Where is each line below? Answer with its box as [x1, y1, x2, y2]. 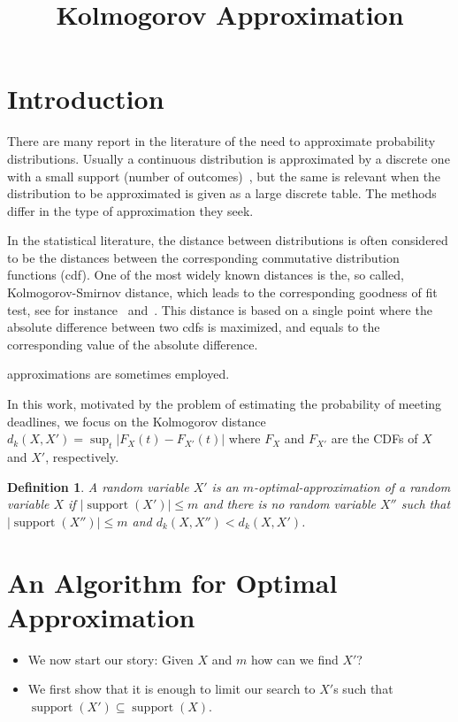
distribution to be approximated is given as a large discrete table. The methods [7, 184, 437, 203]
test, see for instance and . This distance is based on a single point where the [7, 300, 432, 319]
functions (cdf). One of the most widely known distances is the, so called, [7, 265, 404, 284]
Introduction [7, 81, 164, 117]
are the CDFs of [331, 429, 418, 448]
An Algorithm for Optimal [7, 564, 338, 600]
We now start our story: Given [27, 649, 194, 668]
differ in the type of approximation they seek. [7, 201, 254, 219]
